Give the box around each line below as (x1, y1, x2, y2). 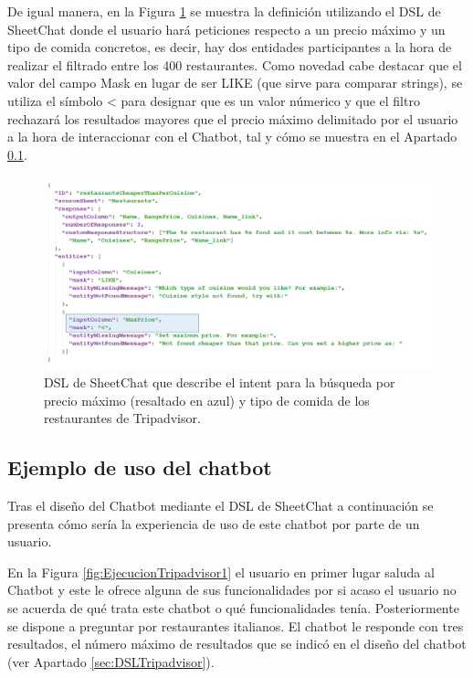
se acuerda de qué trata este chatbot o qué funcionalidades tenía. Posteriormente (7, 599, 459, 618)
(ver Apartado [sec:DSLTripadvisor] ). (7, 652, 215, 671)
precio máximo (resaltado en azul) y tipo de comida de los (44, 390, 370, 409)
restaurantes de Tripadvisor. (44, 408, 201, 428)
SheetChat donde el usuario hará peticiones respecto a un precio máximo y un (7, 19, 446, 38)
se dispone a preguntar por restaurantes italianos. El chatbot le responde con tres (7, 616, 464, 635)
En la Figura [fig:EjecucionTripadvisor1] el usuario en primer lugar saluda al (7, 562, 435, 581)
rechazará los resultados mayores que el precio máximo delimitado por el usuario (7, 109, 458, 128)
